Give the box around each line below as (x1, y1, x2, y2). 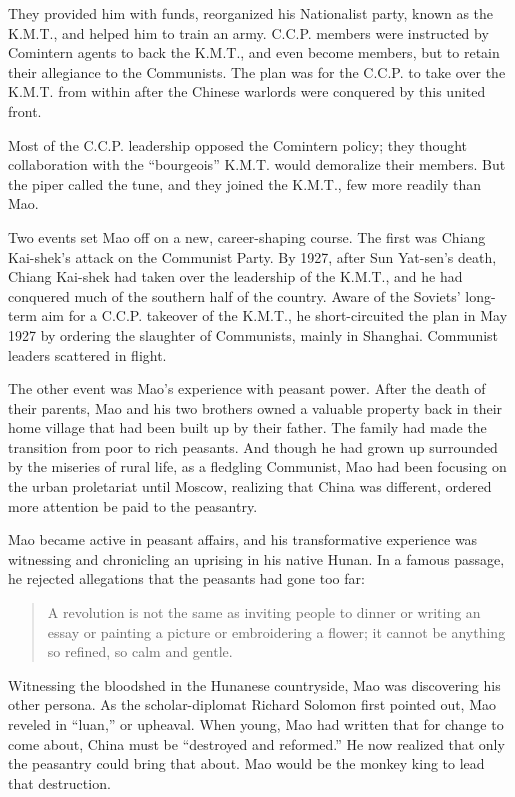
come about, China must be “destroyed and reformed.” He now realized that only (8, 733, 505, 754)
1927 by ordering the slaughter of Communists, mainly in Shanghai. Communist (8, 324, 499, 345)
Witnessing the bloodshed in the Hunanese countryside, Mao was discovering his (8, 674, 501, 695)
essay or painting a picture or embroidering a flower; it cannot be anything (47, 621, 506, 642)
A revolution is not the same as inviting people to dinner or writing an (47, 602, 481, 623)
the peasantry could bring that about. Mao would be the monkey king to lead (8, 753, 485, 774)
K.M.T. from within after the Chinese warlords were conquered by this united (8, 81, 486, 102)
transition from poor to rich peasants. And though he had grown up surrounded (8, 436, 498, 457)
